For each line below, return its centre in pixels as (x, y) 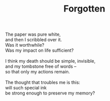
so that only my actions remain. (38, 72)
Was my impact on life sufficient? (39, 50)
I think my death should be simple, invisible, (50, 61)
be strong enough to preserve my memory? (50, 93)
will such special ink (26, 88)
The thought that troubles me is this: (43, 82)
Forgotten (84, 9)
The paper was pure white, (33, 34)
